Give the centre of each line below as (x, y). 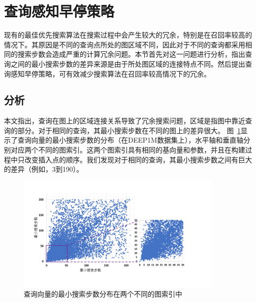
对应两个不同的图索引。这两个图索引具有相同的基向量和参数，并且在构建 (128, 150)
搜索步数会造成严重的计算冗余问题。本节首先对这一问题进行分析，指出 (131, 54)
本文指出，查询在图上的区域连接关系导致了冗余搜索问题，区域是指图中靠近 (125, 121)
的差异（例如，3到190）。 (44, 169)
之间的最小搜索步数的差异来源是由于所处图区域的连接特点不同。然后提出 (128, 63)
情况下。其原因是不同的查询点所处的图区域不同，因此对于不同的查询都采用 (125, 44)
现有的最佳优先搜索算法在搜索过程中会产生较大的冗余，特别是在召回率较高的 (128, 35)
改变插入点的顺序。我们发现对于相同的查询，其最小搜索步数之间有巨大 (138, 159)
